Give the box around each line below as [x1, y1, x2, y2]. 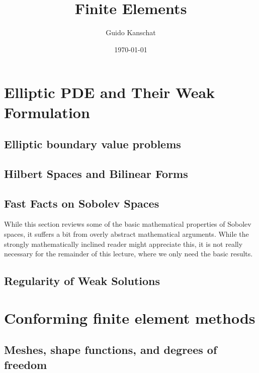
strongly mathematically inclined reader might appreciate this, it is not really [4, 238, 243, 249]
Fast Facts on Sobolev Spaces [4, 195, 159, 211]
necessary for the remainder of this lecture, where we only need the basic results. [4, 248, 253, 259]
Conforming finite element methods [4, 307, 255, 328]
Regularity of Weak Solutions [4, 273, 160, 289]
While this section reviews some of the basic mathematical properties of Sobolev [4, 219, 251, 229]
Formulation [4, 102, 90, 122]
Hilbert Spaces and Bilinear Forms [4, 165, 188, 181]
